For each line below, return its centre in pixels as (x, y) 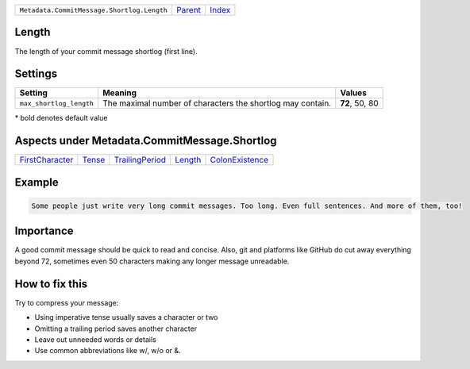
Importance (44, 231)
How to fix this (51, 284)
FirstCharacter (46, 160)
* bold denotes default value (61, 118)
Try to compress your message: (67, 302)
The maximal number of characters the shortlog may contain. (217, 103)
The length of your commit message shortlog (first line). (106, 51)
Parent (189, 10)
